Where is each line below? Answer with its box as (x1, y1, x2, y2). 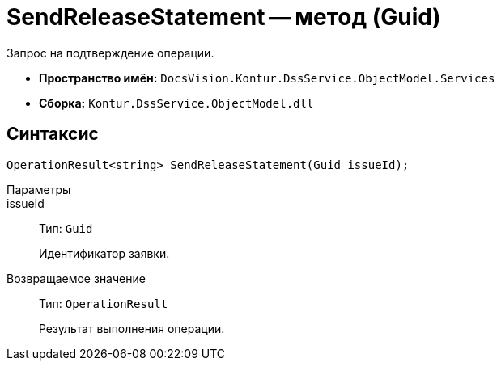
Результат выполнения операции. (39, 321, 225, 335)
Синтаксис (6, 124, 99, 145)
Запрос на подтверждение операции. (6, 45, 214, 60)
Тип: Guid (39, 221, 93, 235)
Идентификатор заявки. (39, 246, 170, 260)
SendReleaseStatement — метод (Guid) (6, 3, 441, 31)
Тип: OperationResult (39, 296, 168, 310)
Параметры (6, 182, 71, 196)
